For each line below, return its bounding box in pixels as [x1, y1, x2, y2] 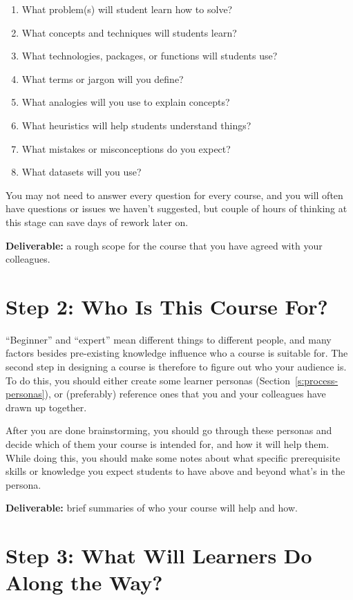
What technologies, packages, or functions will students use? [21, 48, 278, 63]
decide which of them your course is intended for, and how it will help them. [6, 437, 330, 451]
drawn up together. [6, 400, 87, 414]
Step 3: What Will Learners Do [6, 541, 312, 570]
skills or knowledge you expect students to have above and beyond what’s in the [6, 464, 345, 478]
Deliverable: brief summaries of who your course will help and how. [6, 500, 298, 515]
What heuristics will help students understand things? [21, 118, 251, 132]
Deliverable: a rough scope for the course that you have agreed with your [6, 238, 323, 252]
